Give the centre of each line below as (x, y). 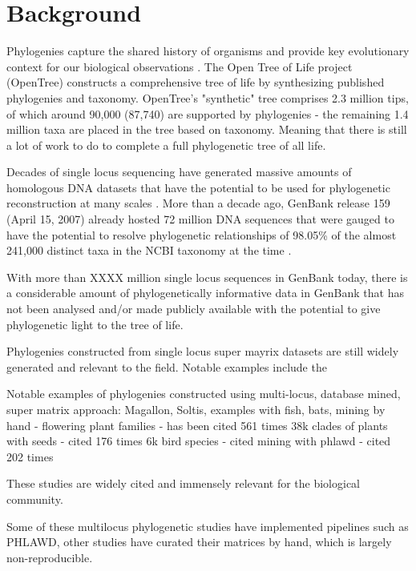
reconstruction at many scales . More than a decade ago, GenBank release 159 (198, 203)
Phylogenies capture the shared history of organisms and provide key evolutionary (208, 51)
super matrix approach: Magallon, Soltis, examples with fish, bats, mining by (196, 409)
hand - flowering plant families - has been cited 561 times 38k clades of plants (197, 425)
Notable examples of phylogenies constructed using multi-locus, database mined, (204, 394)
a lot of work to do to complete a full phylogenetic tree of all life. (166, 145)
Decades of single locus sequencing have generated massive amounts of (179, 172)
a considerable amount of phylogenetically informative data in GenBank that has (206, 293)
